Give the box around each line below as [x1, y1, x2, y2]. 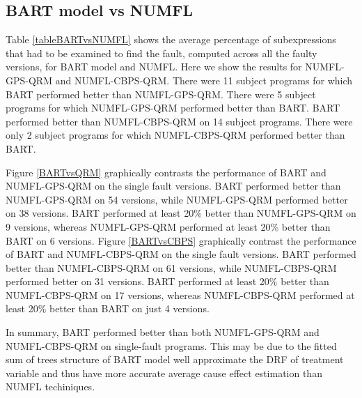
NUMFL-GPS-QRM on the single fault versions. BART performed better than [6, 178, 341, 193]
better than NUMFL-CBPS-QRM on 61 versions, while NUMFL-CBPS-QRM [6, 260, 337, 275]
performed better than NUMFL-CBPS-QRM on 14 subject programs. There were [6, 114, 353, 128]
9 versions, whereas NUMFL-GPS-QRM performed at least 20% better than [6, 219, 331, 234]
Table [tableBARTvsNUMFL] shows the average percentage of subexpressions [6, 32, 336, 47]
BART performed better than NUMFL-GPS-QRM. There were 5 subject [6, 86, 316, 101]
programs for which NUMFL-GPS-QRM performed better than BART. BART [6, 100, 340, 115]
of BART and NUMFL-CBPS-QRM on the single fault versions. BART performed [6, 247, 356, 261]
